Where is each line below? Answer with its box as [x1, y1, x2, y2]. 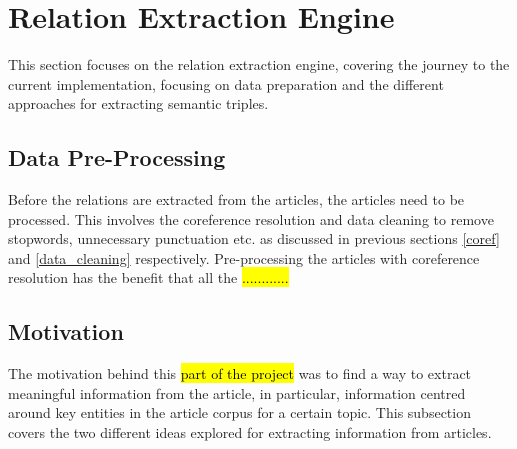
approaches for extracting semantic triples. [8, 93, 269, 114]
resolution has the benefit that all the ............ [8, 267, 289, 288]
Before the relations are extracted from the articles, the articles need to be [8, 189, 465, 210]
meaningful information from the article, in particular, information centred [8, 382, 466, 403]
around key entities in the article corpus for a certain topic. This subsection [8, 402, 471, 423]
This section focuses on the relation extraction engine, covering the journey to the [8, 54, 510, 75]
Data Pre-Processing [8, 142, 226, 173]
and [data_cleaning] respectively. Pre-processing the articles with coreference [8, 247, 480, 268]
